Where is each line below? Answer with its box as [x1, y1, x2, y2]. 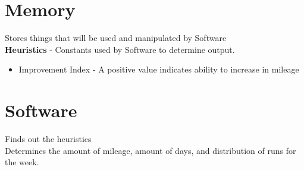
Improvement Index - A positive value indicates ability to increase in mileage [18, 63, 299, 75]
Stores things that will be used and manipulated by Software [5, 32, 227, 44]
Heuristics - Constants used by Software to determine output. [5, 43, 235, 55]
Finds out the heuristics [5, 133, 92, 145]
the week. [5, 156, 39, 168]
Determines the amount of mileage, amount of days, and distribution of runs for [5, 144, 296, 156]
